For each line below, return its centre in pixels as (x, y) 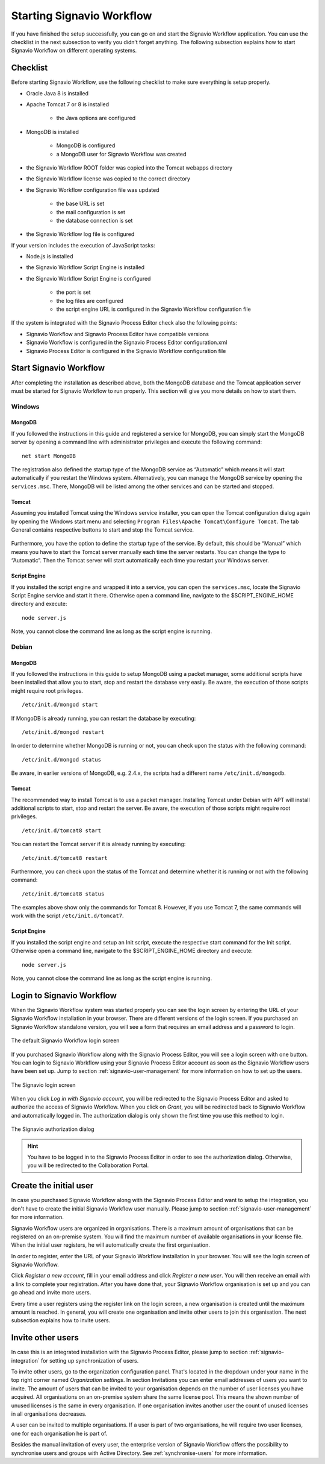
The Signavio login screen (43, 1085)
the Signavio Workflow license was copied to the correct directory (108, 179)
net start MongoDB (49, 456)
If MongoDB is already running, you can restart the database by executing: (104, 718)
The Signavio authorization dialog (53, 1129)
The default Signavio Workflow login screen (65, 1040)
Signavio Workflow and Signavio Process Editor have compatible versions (117, 334)
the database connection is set (94, 220)
